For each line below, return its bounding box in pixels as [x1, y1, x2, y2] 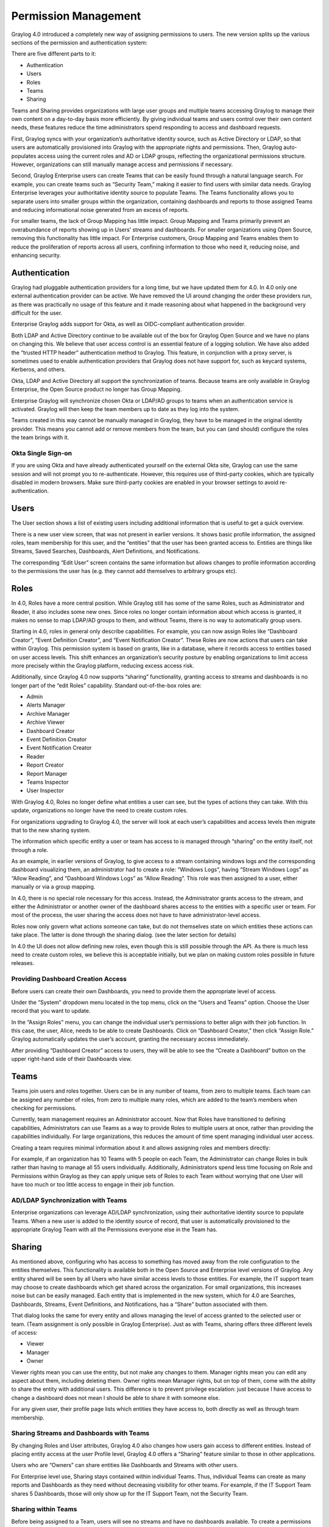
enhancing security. [11, 251, 61, 259]
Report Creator [26, 761, 64, 769]
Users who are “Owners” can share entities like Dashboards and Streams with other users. [11, 1462, 239, 1469]
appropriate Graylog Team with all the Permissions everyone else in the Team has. [11, 1226, 218, 1233]
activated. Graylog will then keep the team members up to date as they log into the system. [11, 405, 240, 412]
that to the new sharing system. [11, 826, 91, 834]
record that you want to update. [11, 1007, 91, 1015]
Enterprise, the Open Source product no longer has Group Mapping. [11, 385, 182, 393]
